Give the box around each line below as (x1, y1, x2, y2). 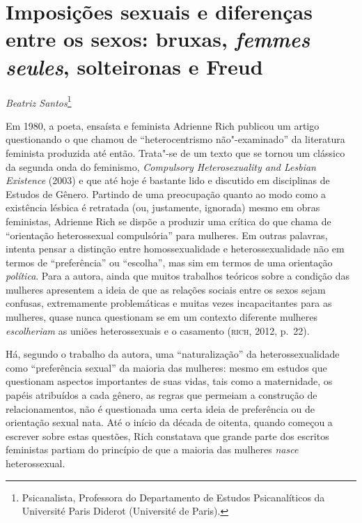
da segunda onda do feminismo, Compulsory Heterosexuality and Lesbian (6, 159, 316, 174)
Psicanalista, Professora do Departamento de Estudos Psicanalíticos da (22, 490, 325, 504)
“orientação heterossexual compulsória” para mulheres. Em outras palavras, (6, 227, 328, 242)
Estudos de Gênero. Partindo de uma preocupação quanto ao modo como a (6, 186, 326, 201)
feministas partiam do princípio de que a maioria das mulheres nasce (6, 442, 299, 457)
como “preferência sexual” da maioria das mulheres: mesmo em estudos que (6, 360, 327, 374)
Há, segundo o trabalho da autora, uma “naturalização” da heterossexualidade (6, 347, 340, 361)
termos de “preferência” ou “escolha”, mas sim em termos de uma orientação (6, 255, 333, 269)
